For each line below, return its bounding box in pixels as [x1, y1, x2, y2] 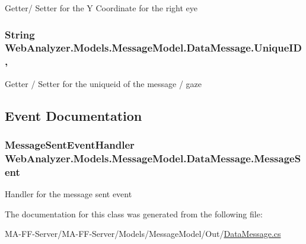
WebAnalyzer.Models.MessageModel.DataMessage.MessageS [5, 150, 301, 165]
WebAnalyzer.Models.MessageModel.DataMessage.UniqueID [5, 40, 302, 55]
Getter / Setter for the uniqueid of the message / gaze [5, 77, 202, 89]
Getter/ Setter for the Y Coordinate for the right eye [5, 2, 198, 14]
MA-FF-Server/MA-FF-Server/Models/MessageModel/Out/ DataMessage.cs [5, 227, 281, 240]
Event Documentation [5, 106, 142, 124]
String [5, 27, 35, 41]
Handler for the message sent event [5, 188, 132, 200]
